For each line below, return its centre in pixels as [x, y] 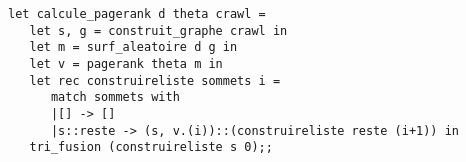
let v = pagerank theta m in [126, 63]
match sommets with [115, 97]
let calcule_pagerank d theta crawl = [137, 14]
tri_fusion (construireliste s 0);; [151, 147]
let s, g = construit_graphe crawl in [158, 30]
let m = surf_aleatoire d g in [133, 47]
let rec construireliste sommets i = [155, 80]
